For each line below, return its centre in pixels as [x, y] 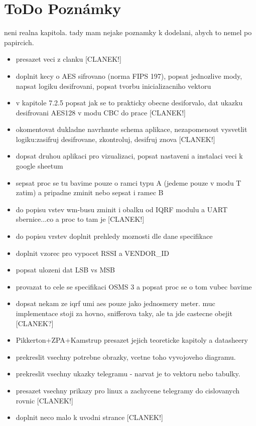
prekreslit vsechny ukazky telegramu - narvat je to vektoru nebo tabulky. [128, 374]
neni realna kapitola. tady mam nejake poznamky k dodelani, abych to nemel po [128, 32]
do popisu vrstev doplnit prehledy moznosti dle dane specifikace [114, 236]
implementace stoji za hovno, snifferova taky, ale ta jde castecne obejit [124, 313]
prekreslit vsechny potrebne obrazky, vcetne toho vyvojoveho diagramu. [126, 357]
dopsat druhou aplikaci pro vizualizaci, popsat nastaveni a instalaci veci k [129, 156]
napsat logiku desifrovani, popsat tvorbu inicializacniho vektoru [113, 86]
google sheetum [39, 166]
